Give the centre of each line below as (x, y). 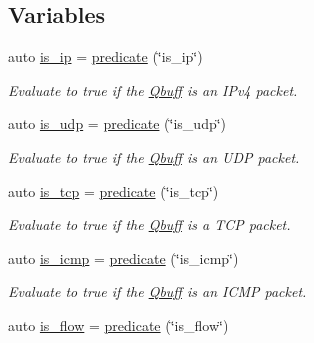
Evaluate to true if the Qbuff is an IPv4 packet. (153, 89)
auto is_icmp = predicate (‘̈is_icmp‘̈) (123, 257)
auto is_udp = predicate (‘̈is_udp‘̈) (117, 123)
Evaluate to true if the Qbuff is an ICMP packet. (157, 291)
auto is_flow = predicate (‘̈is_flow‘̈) (118, 324)
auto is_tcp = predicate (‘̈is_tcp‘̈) (113, 190)
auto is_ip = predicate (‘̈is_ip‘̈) (105, 56)
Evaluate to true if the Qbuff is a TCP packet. (149, 224)
